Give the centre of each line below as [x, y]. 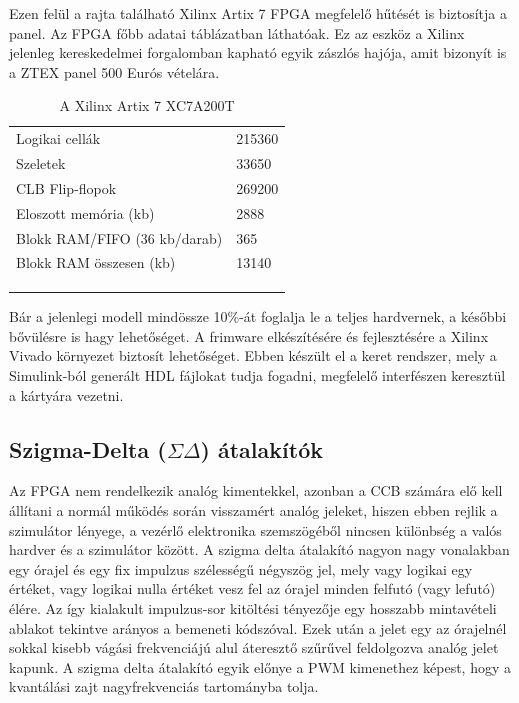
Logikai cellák [58, 138]
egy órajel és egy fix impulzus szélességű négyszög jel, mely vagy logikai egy [241, 568]
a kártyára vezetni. [66, 394]
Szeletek [41, 163]
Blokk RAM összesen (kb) [96, 262]
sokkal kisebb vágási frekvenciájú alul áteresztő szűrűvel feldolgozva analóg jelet [254, 647]
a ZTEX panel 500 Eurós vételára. [114, 71]
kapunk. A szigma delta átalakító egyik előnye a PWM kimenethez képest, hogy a [260, 666]
